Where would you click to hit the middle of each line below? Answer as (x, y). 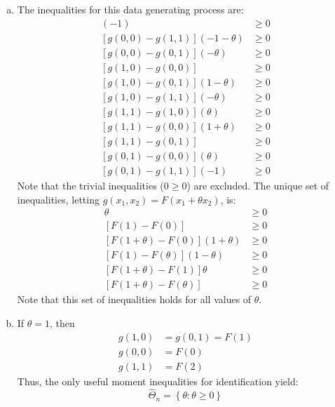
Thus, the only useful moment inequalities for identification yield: (158, 381)
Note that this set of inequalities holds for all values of (134, 299)
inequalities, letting (58, 199)
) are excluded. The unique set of (258, 185)
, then (62, 322)
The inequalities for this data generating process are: (130, 9)
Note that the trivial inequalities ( (90, 185)
